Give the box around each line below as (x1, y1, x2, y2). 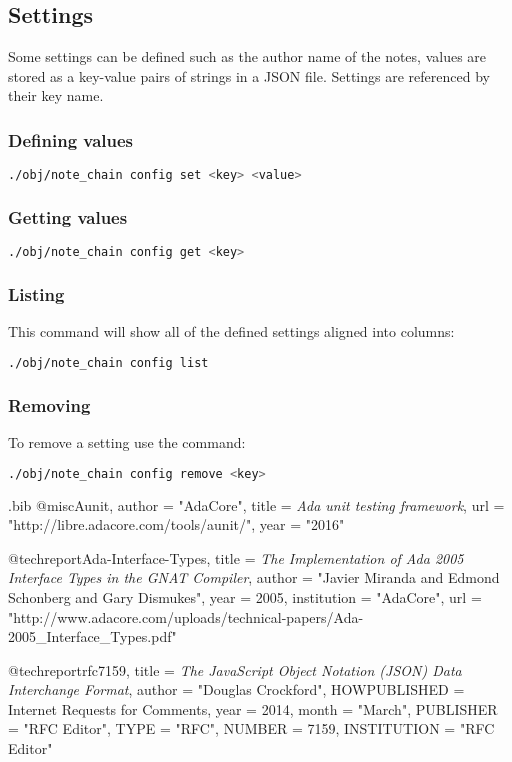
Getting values (8, 205, 128, 229)
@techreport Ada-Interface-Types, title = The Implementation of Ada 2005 (8, 547, 464, 568)
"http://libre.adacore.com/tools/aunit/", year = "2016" (8, 514, 345, 535)
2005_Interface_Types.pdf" (8, 626, 177, 647)
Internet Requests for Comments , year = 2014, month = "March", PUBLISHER (8, 698, 498, 719)
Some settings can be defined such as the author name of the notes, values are (8, 46, 487, 67)
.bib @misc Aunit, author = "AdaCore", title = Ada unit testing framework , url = (8, 494, 505, 515)
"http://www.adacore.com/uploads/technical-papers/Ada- (8, 606, 364, 627)
